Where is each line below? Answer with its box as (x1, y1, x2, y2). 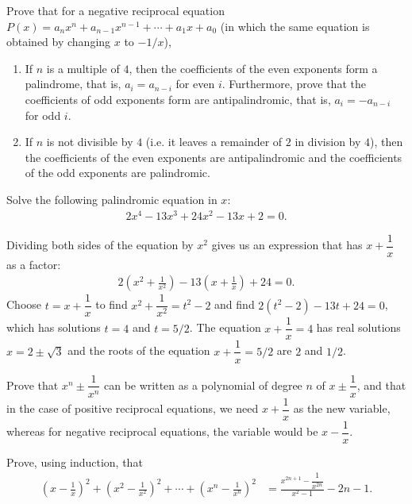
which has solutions (6, 319, 101, 336)
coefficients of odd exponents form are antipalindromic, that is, (25, 90, 331, 107)
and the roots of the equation (67, 342, 210, 359)
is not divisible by (46, 133, 133, 150)
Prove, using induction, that (6, 453, 143, 470)
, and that (356, 376, 406, 393)
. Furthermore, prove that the (221, 75, 366, 92)
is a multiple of (46, 60, 120, 76)
